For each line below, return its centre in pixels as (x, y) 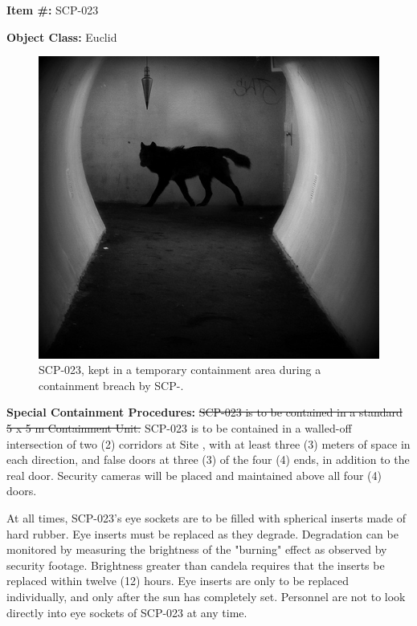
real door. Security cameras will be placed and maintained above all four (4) (194, 475)
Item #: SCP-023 (53, 10)
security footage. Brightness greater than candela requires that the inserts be (196, 565)
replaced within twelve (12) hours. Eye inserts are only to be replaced (178, 581)
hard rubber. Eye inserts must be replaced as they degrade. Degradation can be (202, 533)
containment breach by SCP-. (111, 385)
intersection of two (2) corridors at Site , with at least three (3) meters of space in (208, 443)
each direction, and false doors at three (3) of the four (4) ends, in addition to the (208, 459)
